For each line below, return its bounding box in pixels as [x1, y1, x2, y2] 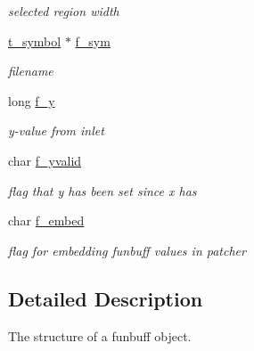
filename [8, 61, 53, 80]
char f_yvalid [8, 151, 82, 169]
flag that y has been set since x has [8, 181, 197, 200]
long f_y [8, 91, 55, 110]
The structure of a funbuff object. [8, 326, 192, 345]
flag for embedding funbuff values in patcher [8, 241, 246, 259]
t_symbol [8, 31, 61, 50]
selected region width [8, 2, 119, 20]
